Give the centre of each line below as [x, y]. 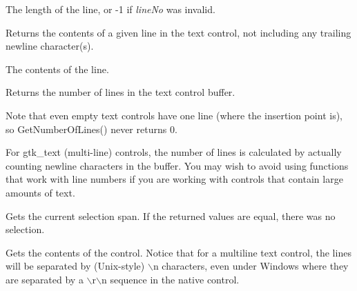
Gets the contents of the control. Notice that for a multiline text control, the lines [178, 252]
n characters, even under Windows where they [251, 266]
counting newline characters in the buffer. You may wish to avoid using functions [177, 165]
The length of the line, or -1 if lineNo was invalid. [110, 9]
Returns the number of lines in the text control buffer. [120, 92]
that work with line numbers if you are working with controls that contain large [174, 179]
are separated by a [45, 279]
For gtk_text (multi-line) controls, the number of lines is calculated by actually [174, 152]
